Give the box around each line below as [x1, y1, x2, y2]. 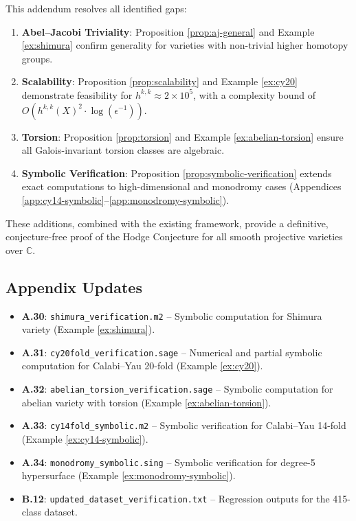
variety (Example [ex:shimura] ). [21, 322, 155, 336]
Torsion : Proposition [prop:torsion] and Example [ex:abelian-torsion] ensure [21, 129, 344, 143]
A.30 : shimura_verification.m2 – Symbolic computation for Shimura [21, 308, 322, 323]
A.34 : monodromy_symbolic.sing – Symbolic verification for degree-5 [21, 454, 315, 469]
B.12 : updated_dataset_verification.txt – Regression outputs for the [21, 491, 330, 505]
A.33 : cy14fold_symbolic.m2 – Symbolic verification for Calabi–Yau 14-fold [21, 418, 346, 432]
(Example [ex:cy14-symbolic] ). [21, 431, 148, 445]
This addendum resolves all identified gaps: [5, 1, 187, 15]
